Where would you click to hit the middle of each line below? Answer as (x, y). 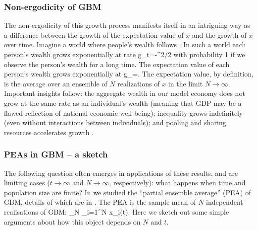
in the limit (185, 83)
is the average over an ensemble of (56, 83)
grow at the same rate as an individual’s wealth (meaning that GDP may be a (123, 103)
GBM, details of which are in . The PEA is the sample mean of (100, 202)
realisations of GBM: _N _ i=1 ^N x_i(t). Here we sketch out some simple (117, 211)
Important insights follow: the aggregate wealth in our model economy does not (125, 93)
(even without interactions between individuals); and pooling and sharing (115, 122)
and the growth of (219, 35)
